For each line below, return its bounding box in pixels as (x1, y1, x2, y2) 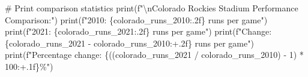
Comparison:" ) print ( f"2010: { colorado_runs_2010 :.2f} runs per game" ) (5, 13, 268, 26)
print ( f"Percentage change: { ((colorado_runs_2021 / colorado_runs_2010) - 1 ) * (5, 48, 304, 61)
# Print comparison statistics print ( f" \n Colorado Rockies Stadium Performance (5, 2, 298, 14)
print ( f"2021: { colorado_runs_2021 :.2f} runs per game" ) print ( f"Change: (5, 25, 272, 38)
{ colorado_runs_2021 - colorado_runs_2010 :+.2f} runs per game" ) (5, 36, 254, 49)
